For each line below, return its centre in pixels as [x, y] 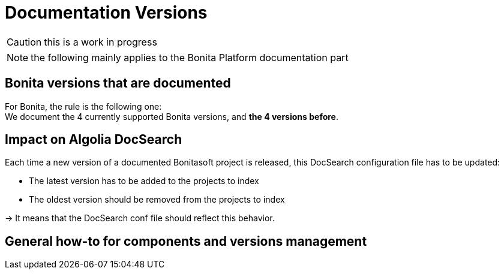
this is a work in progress [100, 42]
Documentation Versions [106, 13]
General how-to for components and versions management [186, 241]
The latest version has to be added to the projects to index [144, 181]
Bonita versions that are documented [118, 83]
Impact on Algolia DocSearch [94, 140]
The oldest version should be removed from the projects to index [157, 200]
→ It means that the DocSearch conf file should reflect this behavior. [140, 218]
